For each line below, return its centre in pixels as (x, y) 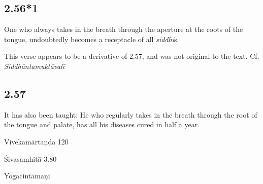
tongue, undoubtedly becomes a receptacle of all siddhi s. (92, 39)
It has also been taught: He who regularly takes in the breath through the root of (131, 114)
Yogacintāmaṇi (27, 176)
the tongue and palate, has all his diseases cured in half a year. (102, 124)
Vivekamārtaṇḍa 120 (36, 141)
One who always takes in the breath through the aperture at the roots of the (124, 29)
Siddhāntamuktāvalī (35, 66)
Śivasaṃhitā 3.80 (30, 158)
